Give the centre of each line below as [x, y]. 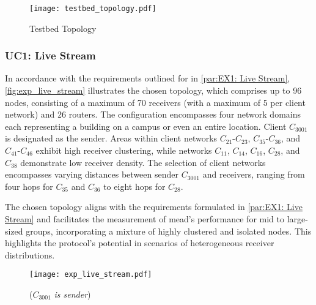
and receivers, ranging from [254, 174]
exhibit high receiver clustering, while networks [124, 150]
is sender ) [72, 294]
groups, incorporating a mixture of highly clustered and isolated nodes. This [169, 231]
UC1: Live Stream [50, 55]
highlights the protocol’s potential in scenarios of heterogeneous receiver [140, 243]
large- [297, 219]
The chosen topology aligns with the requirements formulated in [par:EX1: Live [154, 207]
